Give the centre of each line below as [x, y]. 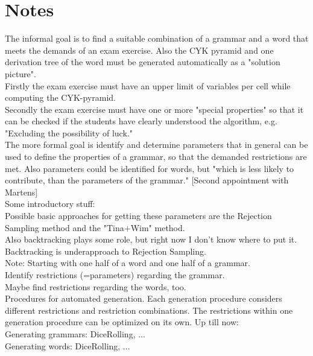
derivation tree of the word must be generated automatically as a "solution [143, 62]
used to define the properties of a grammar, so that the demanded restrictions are [156, 157]
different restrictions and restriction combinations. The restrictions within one [149, 310]
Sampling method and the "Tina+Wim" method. [95, 227]
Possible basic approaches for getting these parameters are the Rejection [138, 216]
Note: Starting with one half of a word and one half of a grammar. [128, 263]
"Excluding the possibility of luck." [69, 132]
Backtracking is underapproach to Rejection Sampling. [106, 251]
